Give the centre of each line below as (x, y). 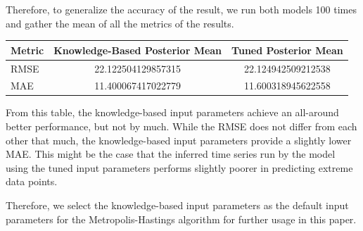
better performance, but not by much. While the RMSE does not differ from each (181, 126)
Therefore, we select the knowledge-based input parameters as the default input (177, 205)
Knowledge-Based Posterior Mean (138, 50)
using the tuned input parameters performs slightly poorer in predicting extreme (179, 167)
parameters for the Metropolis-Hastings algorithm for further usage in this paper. (181, 219)
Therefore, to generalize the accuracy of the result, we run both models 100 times (181, 9)
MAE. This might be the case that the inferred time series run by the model (171, 154)
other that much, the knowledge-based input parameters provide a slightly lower (179, 140)
